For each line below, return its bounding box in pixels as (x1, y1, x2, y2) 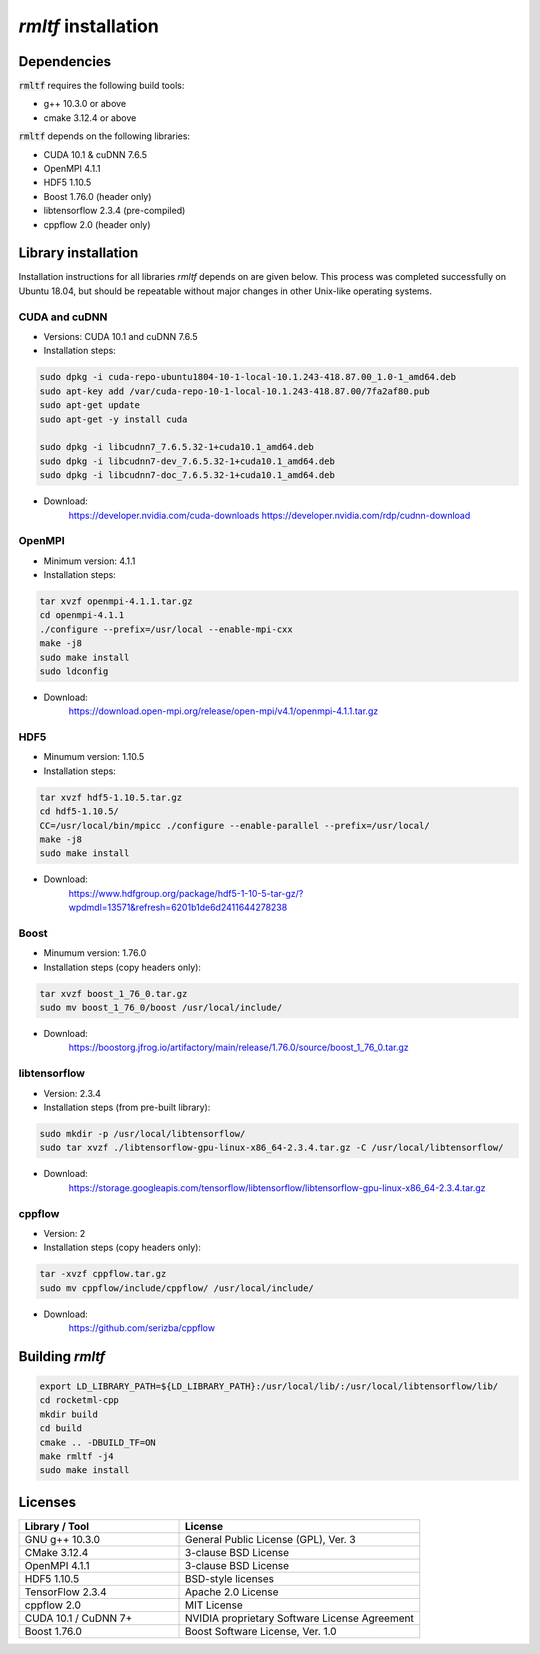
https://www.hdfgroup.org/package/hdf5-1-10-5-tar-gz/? (68, 887, 304, 899)
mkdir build (39, 1408, 99, 1420)
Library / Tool (24, 1519, 90, 1533)
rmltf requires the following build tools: (18, 80, 185, 92)
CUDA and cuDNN (18, 310, 108, 324)
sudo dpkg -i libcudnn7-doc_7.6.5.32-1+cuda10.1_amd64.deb (39, 470, 335, 481)
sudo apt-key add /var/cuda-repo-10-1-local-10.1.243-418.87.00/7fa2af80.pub (39, 385, 430, 397)
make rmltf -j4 (39, 1450, 114, 1462)
